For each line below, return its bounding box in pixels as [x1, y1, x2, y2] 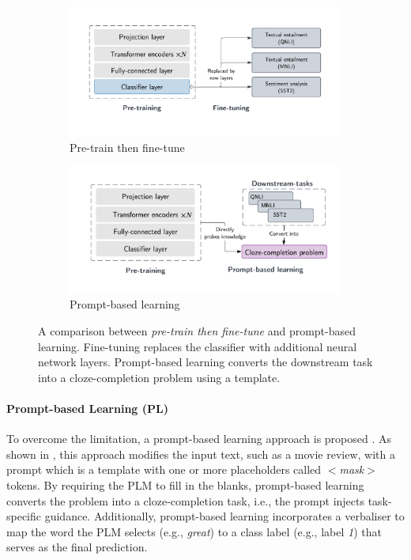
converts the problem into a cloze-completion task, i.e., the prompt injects [6, 492, 364, 509]
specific [6, 508, 42, 524]
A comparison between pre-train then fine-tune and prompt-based [38, 323, 356, 339]
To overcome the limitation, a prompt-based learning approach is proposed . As [6, 430, 392, 447]
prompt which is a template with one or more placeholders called [6, 461, 322, 478]
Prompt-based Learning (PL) [6, 400, 168, 416]
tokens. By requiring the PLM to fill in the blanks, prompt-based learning [6, 476, 364, 493]
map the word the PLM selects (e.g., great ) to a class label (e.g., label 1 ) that [6, 523, 382, 539]
